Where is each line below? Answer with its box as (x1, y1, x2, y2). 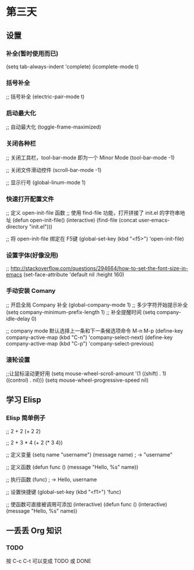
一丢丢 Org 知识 (6, 526, 62, 536)
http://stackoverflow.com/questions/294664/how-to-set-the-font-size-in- (10, 265, 188, 272)
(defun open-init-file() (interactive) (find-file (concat (12, 217, 137, 224)
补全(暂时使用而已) (6, 49, 59, 57)
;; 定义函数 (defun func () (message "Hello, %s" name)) (6, 463, 139, 471)
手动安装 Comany (6, 287, 56, 295)
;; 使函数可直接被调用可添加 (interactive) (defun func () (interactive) (6, 500, 168, 507)
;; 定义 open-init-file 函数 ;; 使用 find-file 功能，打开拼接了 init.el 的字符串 (6, 209, 181, 216)
